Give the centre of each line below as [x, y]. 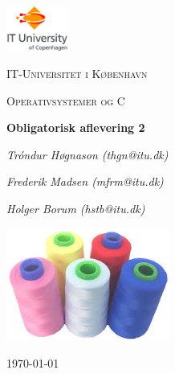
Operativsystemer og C [66, 100]
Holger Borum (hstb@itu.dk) [76, 209]
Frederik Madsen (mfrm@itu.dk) [85, 181]
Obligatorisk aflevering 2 [76, 127]
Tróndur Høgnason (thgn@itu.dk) [87, 154]
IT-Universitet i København [77, 74]
